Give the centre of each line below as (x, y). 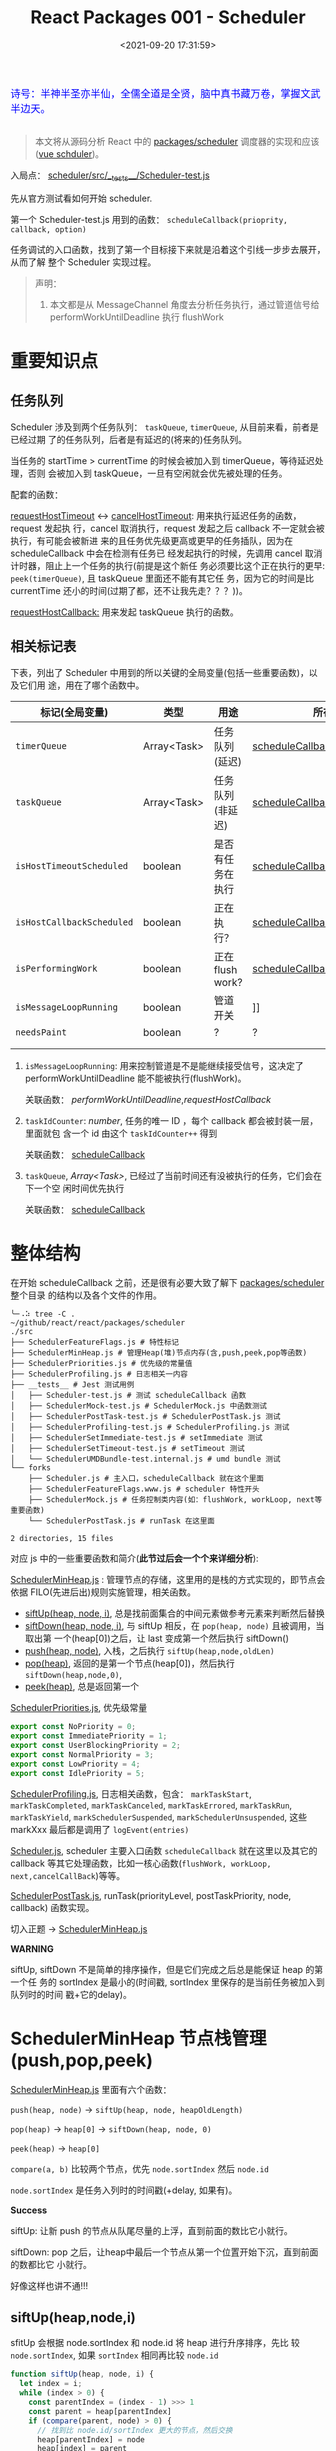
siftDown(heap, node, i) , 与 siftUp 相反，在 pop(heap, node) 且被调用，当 (174, 1626)
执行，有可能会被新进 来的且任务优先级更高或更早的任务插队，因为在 (151, 540)
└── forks (31, 1468)
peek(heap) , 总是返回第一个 (82, 1687)
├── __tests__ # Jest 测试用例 (72, 1385)
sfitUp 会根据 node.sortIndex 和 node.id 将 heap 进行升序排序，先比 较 (155, 2343)
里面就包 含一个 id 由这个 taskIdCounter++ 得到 (121, 1133)
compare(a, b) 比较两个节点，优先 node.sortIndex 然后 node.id (140, 2168)
